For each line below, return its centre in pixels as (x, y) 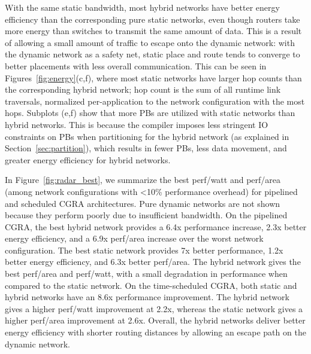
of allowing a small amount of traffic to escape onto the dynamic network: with (150, 42)
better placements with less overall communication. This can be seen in (136, 65)
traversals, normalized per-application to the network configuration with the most (155, 101)
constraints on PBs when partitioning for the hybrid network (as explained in (147, 136)
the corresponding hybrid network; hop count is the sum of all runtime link (143, 89)
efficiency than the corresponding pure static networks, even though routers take (153, 19)
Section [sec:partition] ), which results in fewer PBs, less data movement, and (146, 148)
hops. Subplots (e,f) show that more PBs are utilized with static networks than (150, 113)
